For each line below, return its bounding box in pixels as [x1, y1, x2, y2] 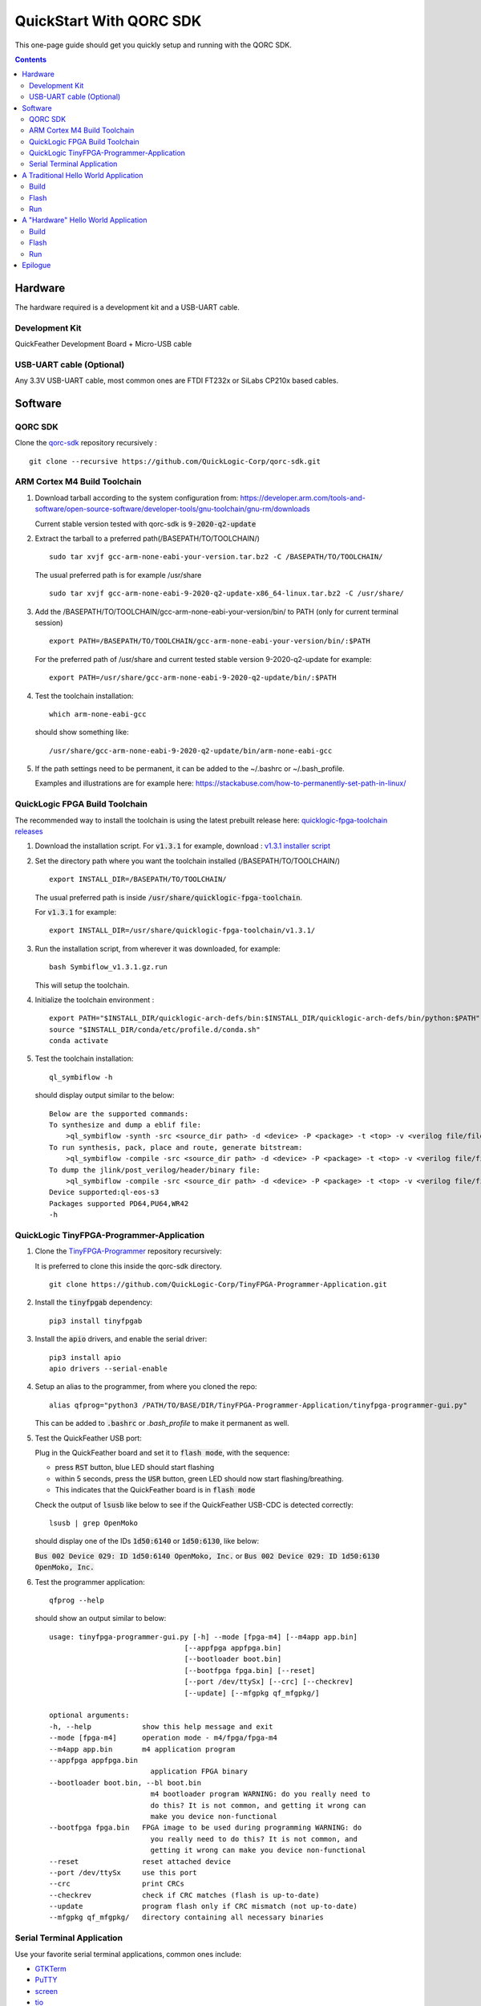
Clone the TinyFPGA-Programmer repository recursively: [34, 1246, 222, 1256]
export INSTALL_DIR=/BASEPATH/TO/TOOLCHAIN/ [49, 875, 228, 884]
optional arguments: [49, 1711, 130, 1720]
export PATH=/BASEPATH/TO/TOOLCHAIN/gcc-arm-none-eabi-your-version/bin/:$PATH [49, 636, 370, 646]
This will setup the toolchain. [34, 980, 130, 990]
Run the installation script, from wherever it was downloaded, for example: [34, 944, 281, 953]
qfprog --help [49, 1595, 104, 1605]
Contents [14, 55, 47, 64]
